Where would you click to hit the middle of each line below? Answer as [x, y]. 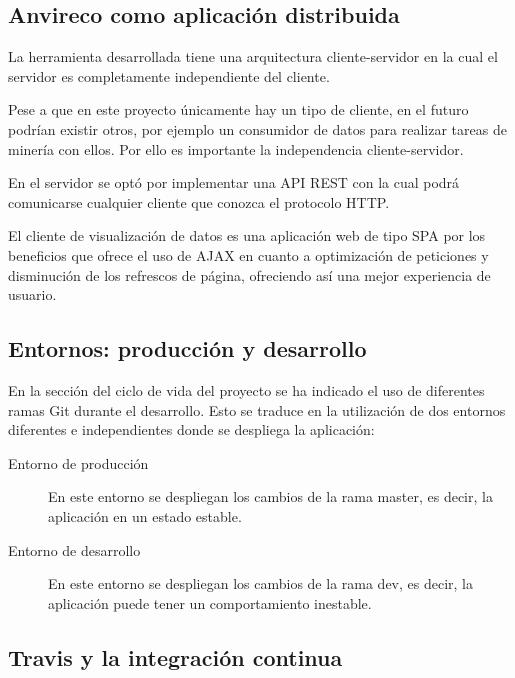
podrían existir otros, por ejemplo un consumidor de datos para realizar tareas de [257, 128]
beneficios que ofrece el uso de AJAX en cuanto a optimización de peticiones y [248, 254]
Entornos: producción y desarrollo [187, 348]
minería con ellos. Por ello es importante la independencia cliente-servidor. [236, 148]
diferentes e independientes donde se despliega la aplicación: [191, 429]
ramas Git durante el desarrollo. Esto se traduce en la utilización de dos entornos [257, 409]
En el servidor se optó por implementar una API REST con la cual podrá [234, 182]
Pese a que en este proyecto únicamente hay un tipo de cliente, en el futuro [238, 109]
